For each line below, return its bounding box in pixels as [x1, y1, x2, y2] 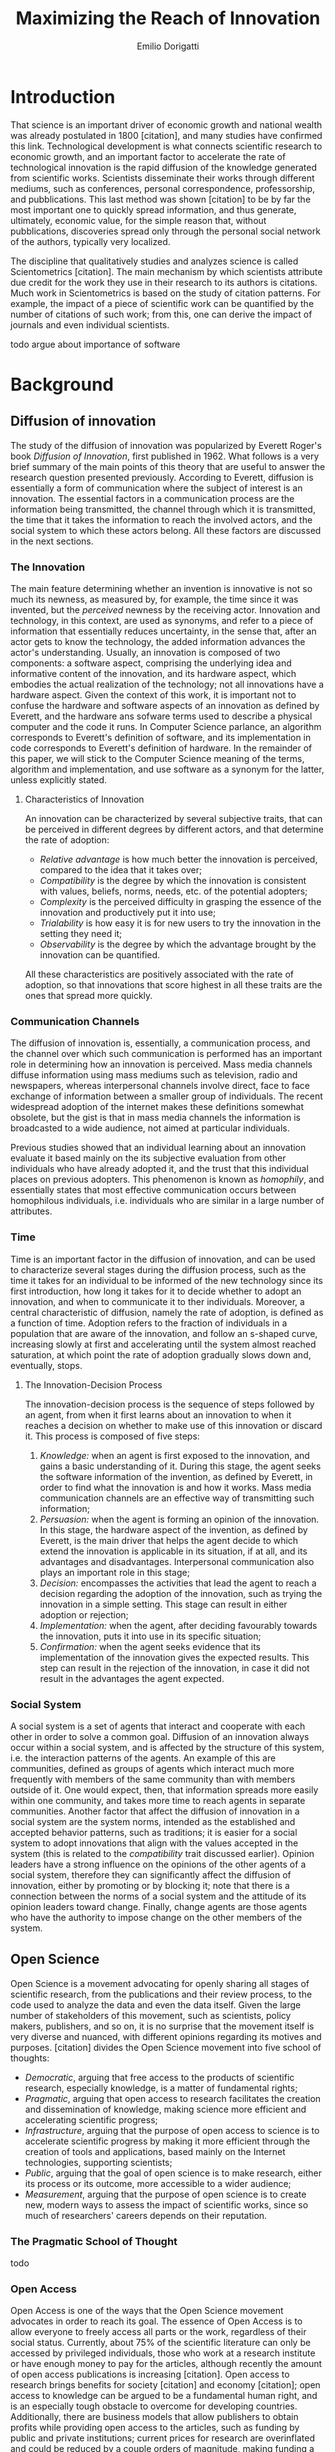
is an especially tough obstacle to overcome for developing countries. [10, 2400, 298, 2412]
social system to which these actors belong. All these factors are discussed [10, 524, 322, 536]
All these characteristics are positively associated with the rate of [24, 968, 295, 980]
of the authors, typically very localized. [10, 235, 171, 247]
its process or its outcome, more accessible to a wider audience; [24, 2177, 292, 2189]
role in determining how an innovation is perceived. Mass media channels [10, 1058, 313, 1071]
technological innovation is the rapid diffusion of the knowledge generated [10, 161, 317, 173]
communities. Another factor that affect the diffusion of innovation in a [10, 1805, 300, 1817]
